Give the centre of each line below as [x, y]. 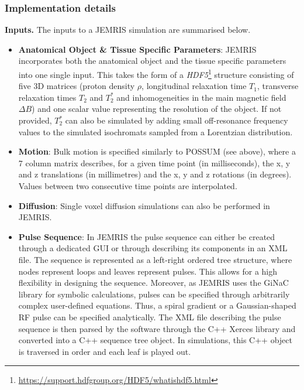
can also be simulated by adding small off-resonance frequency [177, 120]
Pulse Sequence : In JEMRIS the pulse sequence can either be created [147, 236]
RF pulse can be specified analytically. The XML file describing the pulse [150, 317]
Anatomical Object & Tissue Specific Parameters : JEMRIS [137, 49]
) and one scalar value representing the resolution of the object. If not [157, 109]
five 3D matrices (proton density [77, 86]
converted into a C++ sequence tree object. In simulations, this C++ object [155, 340]
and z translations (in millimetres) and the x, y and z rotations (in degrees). [155, 174]
